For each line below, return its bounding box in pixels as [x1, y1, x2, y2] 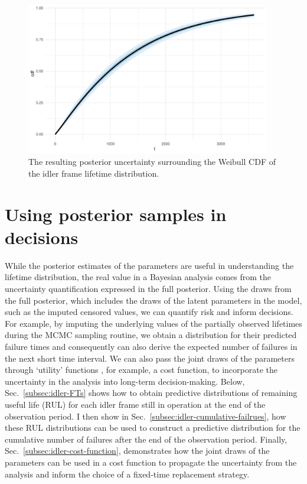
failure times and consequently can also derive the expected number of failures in [5, 340, 298, 352]
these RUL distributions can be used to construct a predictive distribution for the [5, 421, 301, 434]
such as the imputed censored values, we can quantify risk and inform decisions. [5, 306, 293, 318]
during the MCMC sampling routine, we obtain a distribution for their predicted [5, 329, 297, 341]
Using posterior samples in [5, 202, 227, 226]
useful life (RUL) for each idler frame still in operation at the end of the [5, 398, 266, 410]
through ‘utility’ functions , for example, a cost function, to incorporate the [5, 363, 277, 376]
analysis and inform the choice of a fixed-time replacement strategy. [5, 467, 250, 480]
